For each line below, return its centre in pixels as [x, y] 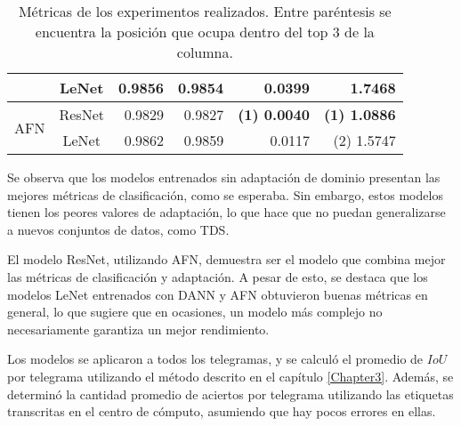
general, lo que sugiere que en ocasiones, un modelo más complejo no [195, 312]
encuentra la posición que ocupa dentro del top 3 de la [205, 32]
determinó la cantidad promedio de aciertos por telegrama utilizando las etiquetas [230, 394]
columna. [205, 52]
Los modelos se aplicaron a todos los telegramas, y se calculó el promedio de [215, 359]
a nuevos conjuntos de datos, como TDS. [118, 229]
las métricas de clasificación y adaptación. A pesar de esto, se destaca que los [218, 276]
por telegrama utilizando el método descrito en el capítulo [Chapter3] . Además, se [230, 376]
